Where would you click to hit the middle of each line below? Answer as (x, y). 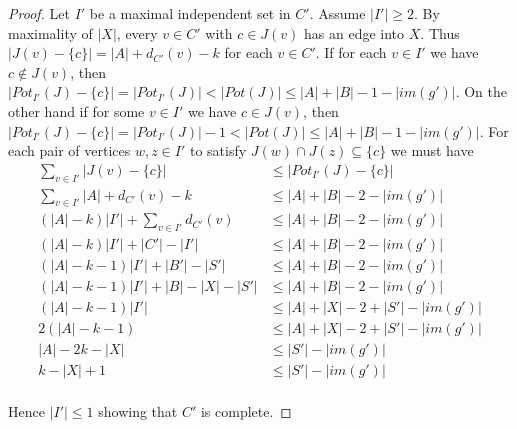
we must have (432, 150)
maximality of (50, 32)
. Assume (337, 13)
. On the (481, 91)
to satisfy (218, 150)
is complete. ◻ (246, 411)
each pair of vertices (69, 150)
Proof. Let (39, 13)
